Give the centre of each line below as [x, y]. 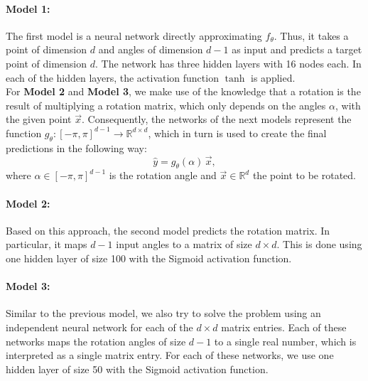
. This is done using [319, 244]
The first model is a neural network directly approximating [134, 35]
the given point [39, 119]
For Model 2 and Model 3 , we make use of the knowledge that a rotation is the [183, 91]
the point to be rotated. [304, 175]
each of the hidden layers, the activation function [112, 77]
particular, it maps [47, 244]
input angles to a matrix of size [184, 244]
